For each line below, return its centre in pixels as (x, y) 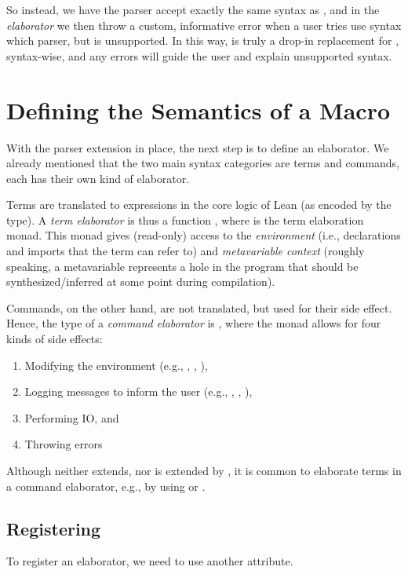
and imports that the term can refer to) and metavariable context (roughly (186, 251)
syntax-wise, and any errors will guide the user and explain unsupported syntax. (199, 55)
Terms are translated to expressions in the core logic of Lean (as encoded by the (199, 205)
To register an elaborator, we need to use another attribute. (150, 561)
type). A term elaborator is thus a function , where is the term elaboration (185, 219)
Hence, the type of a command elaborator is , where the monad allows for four (194, 323)
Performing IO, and (72, 417)
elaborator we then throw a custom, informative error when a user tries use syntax (204, 25)
